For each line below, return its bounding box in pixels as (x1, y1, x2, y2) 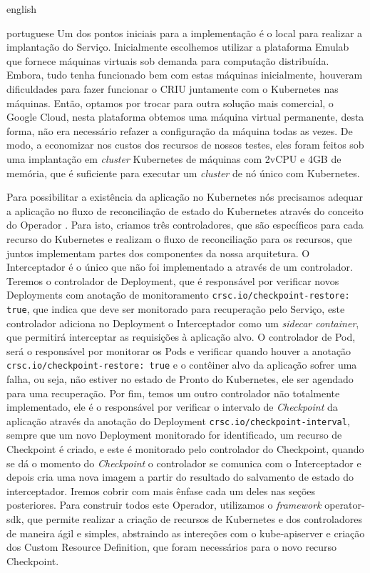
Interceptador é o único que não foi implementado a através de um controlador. (6, 259, 353, 274)
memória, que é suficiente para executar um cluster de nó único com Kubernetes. (6, 165, 360, 180)
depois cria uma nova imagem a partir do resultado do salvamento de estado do (6, 469, 354, 484)
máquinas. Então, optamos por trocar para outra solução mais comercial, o (6, 95, 334, 110)
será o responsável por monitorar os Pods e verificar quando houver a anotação (6, 343, 351, 358)
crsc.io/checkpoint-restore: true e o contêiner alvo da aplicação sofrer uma (6, 357, 357, 372)
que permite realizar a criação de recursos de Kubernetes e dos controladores (27, 512, 362, 527)
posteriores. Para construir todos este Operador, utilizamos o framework (6, 497, 322, 512)
